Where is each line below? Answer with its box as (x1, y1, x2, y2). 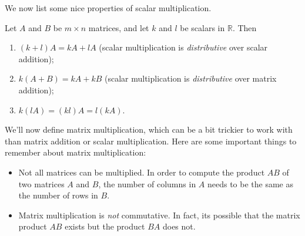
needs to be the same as (207, 177, 294, 190)
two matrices (18, 177, 65, 190)
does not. (162, 220, 196, 232)
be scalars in (180, 21, 225, 33)
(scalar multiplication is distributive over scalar (99, 41, 268, 53)
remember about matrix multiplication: (5, 146, 146, 159)
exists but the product (65, 220, 145, 232)
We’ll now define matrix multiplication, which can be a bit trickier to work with (5, 123, 293, 136)
